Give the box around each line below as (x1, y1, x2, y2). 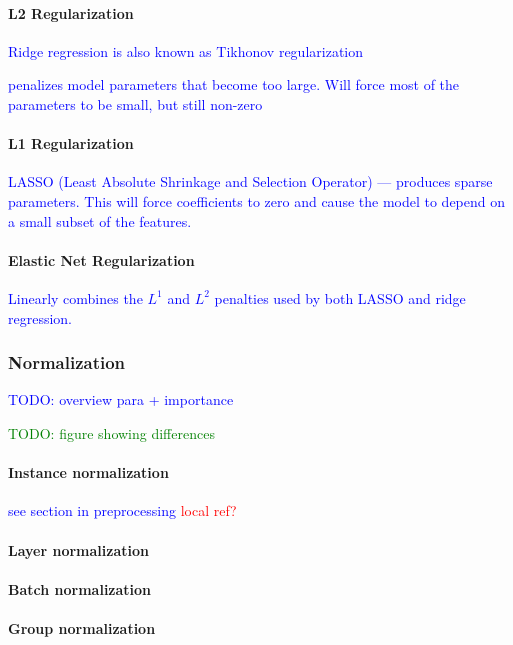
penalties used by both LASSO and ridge (214, 287, 466, 308)
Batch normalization (8, 578, 152, 599)
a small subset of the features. (8, 210, 192, 231)
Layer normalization (8, 539, 149, 560)
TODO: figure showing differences (8, 422, 215, 443)
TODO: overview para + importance (8, 389, 234, 410)
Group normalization (8, 617, 156, 638)
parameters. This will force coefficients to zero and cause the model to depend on (8, 190, 506, 211)
